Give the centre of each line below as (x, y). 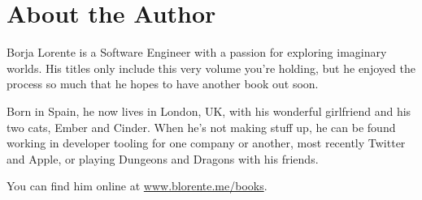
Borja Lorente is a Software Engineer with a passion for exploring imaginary (197, 52)
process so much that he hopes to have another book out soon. (163, 84)
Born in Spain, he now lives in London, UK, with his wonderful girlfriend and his (209, 111)
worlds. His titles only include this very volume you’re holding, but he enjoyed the (211, 68)
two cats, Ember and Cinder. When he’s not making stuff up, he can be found (201, 127)
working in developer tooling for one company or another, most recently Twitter (206, 143)
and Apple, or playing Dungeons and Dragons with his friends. (163, 158)
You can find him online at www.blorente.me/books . (137, 186)
